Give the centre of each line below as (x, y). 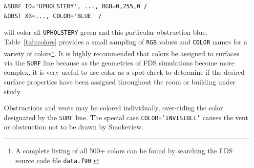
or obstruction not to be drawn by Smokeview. (74, 127)
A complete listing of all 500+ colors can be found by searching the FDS (124, 151)
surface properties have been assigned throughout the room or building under (120, 82)
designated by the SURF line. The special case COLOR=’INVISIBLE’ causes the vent (126, 117)
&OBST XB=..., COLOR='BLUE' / (53, 16)
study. (13, 91)
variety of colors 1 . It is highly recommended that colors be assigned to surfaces (122, 52)
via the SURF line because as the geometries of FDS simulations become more (119, 62)
